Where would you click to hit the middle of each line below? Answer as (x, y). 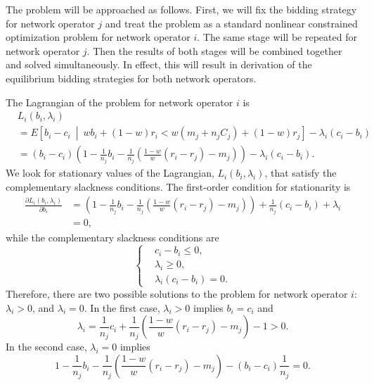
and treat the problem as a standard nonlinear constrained (231, 23)
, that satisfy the (301, 173)
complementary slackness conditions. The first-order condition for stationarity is (178, 186)
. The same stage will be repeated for (277, 37)
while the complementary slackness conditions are (112, 237)
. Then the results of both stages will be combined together (214, 50)
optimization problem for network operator (98, 37)
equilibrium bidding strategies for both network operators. (131, 78)
